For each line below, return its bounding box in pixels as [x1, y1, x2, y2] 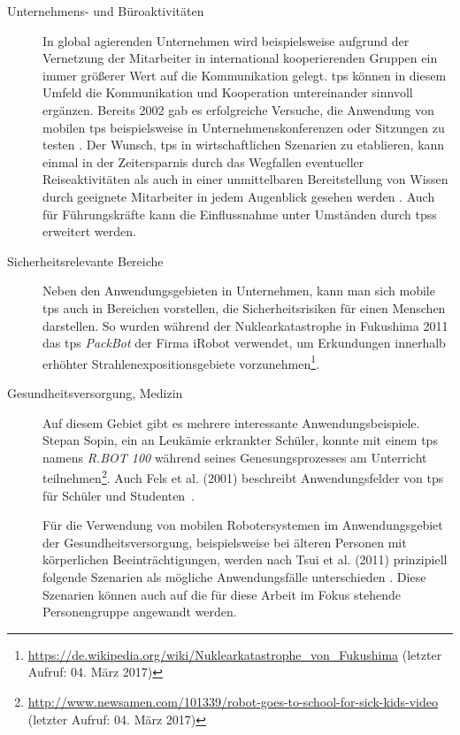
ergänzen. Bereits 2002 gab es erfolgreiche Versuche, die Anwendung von [42, 100, 434, 119]
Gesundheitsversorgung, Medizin [7, 383, 183, 402]
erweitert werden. [42, 222, 136, 241]
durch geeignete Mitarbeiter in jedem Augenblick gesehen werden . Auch [42, 187, 435, 205]
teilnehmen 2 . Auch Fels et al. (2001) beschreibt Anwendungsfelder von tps [42, 466, 444, 486]
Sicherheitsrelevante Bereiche [7, 251, 164, 270]
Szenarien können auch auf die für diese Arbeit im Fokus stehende [42, 585, 402, 603]
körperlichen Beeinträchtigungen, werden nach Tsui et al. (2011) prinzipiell [42, 550, 448, 569]
